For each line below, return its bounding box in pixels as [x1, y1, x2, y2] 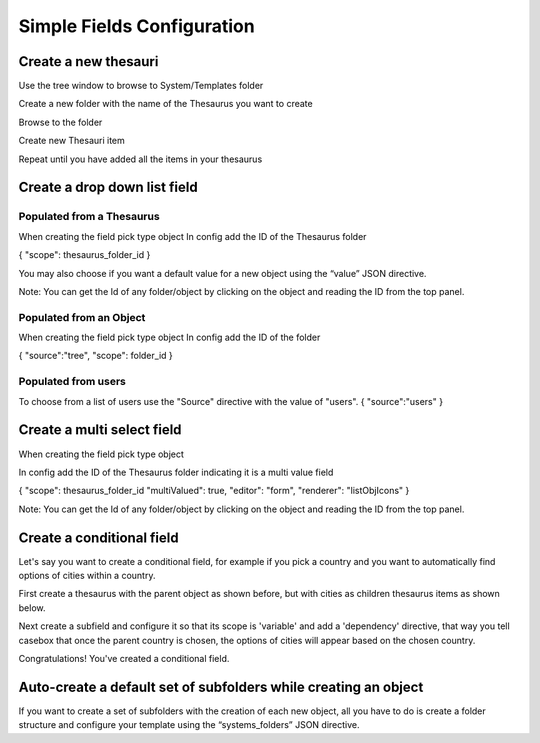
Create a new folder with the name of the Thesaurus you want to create [18, 98, 314, 110]
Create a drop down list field [18, 179, 199, 196]
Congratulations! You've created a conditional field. [18, 652, 230, 664]
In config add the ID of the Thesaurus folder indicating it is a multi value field [18, 466, 334, 478]
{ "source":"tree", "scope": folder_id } [18, 350, 174, 362]
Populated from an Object [18, 310, 146, 324]
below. [18, 601, 46, 614]
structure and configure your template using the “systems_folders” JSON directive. [18, 719, 360, 731]
